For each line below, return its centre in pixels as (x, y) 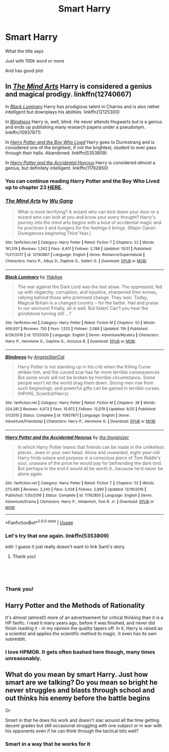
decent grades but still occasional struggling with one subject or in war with (84, 725)
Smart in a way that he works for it (48, 744)
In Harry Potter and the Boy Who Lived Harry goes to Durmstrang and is (80, 142)
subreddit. (16, 639)
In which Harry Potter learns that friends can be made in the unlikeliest (91, 447)
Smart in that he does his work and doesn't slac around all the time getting (82, 720)
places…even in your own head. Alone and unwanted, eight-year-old (89, 452)
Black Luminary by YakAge (34, 277)
